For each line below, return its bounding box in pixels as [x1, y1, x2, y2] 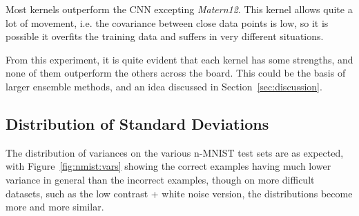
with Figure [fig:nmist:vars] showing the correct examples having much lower [6, 159, 331, 173]
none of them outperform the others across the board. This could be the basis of [6, 66, 346, 80]
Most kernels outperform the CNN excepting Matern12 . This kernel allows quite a [6, 2, 353, 16]
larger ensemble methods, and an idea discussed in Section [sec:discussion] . [6, 79, 322, 93]
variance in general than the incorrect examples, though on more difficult [6, 172, 315, 186]
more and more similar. [6, 199, 104, 214]
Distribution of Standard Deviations [6, 112, 269, 134]
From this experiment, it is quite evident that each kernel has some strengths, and [6, 52, 353, 66]
